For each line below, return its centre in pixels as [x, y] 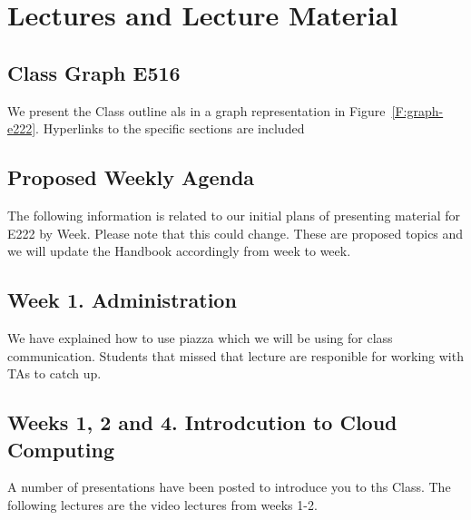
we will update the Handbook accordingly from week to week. [179, 251]
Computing [61, 449]
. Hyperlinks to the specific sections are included [170, 128]
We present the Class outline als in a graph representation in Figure [196, 110]
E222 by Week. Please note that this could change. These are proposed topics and [235, 233]
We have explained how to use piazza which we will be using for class [200, 337]
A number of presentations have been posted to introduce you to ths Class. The [229, 487]
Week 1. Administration [122, 300]
